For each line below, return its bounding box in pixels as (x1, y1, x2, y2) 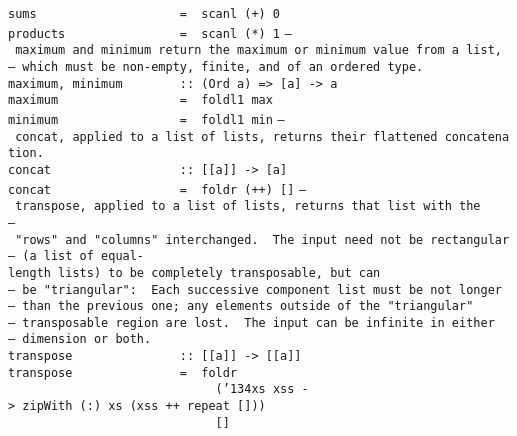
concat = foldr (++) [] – (8, 182, 307, 197)
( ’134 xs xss (215, 382, 295, 397)
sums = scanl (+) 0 (8, 7, 281, 21)
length (8, 265, 51, 280)
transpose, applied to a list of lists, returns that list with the (15, 199, 481, 214)
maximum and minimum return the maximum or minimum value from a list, (15, 43, 502, 58)
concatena (444, 129, 510, 144)
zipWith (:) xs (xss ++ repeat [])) (22, 399, 266, 414)
